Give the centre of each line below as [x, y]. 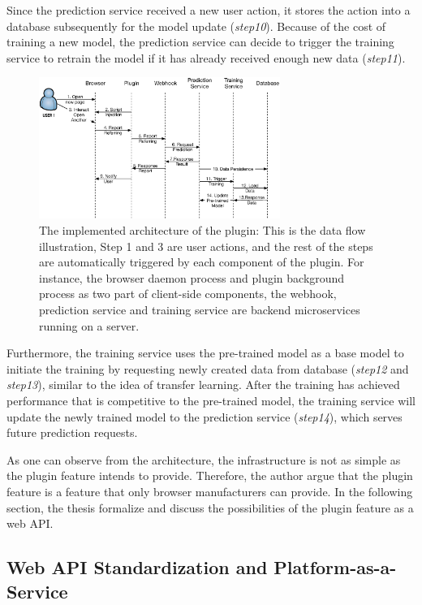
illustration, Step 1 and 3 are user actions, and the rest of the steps [206, 246]
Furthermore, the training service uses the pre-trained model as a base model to [205, 353]
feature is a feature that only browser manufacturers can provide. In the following [210, 491]
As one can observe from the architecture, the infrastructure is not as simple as [204, 459]
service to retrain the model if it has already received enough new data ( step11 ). [206, 57]
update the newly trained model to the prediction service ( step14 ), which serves [205, 416]
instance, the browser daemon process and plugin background [192, 277]
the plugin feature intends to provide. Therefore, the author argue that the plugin [210, 475]
